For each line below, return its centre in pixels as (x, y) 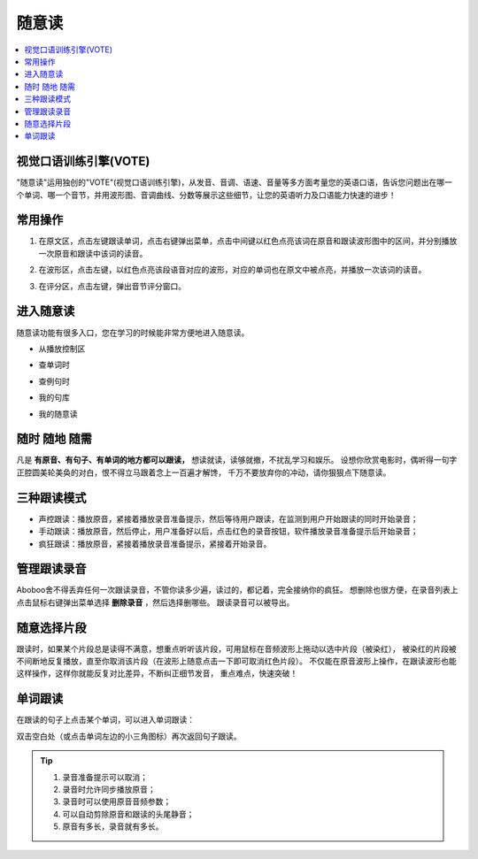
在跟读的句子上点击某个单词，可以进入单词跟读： (105, 720)
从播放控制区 (62, 349)
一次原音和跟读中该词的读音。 (93, 253)
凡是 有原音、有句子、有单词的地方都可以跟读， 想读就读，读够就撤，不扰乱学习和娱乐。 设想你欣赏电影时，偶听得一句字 (237, 460)
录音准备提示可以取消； (105, 777)
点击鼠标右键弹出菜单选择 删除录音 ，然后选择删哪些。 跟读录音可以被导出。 (155, 602)
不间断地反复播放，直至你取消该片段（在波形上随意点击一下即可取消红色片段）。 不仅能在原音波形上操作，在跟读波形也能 (236, 661)
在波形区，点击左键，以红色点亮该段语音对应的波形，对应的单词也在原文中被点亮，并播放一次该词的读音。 (232, 270)
